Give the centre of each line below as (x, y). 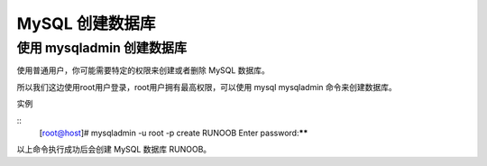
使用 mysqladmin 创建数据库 (102, 48)
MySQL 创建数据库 (86, 23)
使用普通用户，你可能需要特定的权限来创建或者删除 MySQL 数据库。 (143, 70)
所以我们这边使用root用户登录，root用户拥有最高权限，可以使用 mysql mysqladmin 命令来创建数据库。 (207, 87)
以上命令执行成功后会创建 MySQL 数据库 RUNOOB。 (114, 150)
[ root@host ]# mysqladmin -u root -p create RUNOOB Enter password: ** (174, 133)
